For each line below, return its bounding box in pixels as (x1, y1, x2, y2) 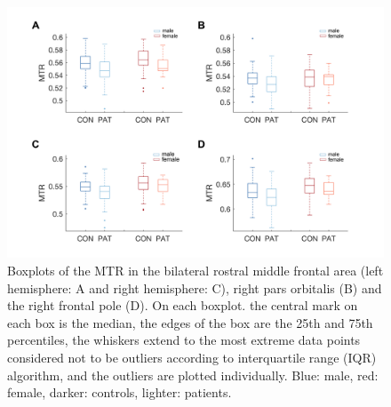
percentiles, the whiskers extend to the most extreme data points (7, 331, 361, 349)
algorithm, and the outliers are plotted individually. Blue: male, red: (7, 365, 379, 384)
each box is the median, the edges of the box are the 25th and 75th (7, 313, 373, 331)
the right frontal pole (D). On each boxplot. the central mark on (7, 296, 358, 315)
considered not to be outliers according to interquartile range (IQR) (7, 347, 377, 366)
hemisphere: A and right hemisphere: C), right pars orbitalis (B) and (7, 278, 382, 297)
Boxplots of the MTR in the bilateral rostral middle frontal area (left (7, 260, 384, 279)
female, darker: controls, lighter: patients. (7, 383, 232, 402)
